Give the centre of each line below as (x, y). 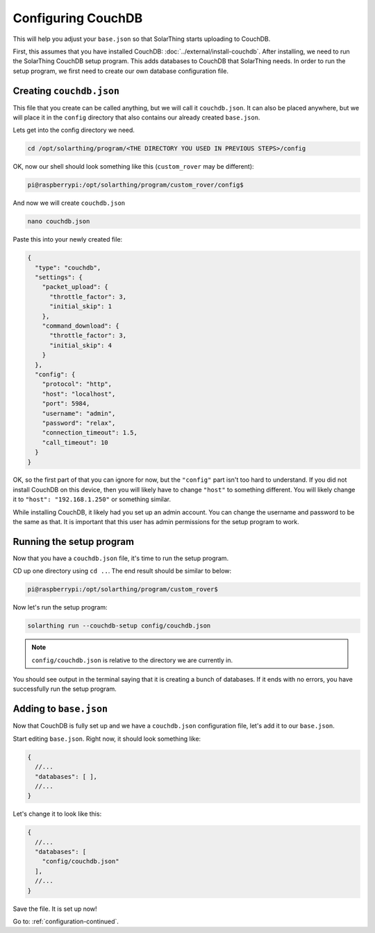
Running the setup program (74, 541)
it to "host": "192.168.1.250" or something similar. (92, 499)
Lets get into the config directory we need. (74, 130)
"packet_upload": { (75, 287)
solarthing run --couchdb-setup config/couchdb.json (119, 626)
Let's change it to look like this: (57, 814)
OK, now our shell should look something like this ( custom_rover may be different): (133, 167)
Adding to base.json (60, 709)
